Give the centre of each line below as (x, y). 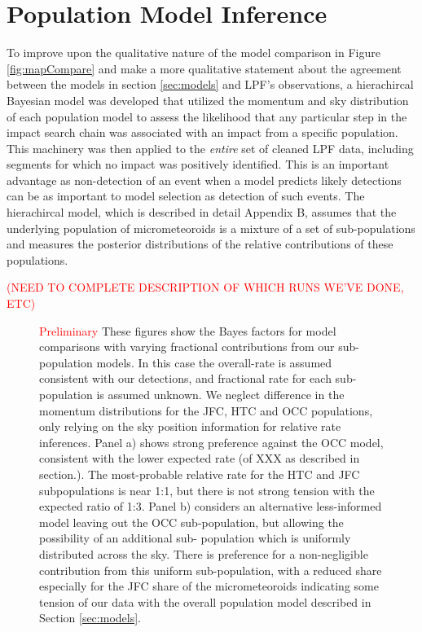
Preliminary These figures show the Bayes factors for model (188, 330)
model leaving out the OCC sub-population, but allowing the (191, 522)
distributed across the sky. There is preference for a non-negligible (204, 553)
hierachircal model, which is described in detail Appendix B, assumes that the (202, 212)
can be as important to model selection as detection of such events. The (186, 196)
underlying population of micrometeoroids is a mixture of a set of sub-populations (211, 228)
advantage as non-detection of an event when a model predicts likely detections (204, 180)
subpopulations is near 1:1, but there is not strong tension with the (207, 490)
